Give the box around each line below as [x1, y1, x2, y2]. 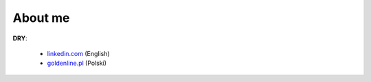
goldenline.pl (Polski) [47, 59, 106, 68]
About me [12, 10, 70, 25]
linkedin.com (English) [47, 49, 110, 57]
